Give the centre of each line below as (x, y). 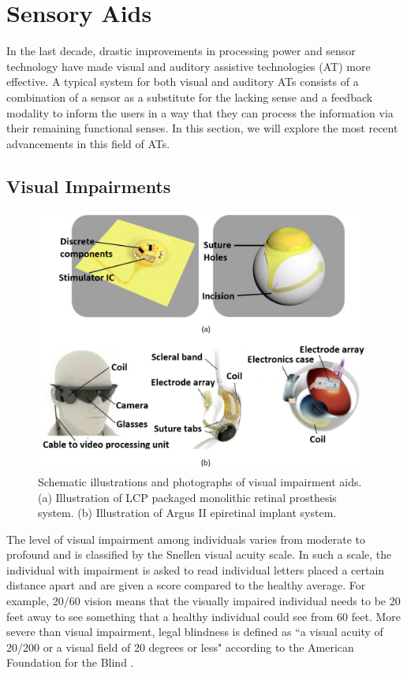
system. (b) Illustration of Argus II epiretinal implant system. (187, 513)
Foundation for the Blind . (70, 662)
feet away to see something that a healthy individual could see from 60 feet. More (203, 616)
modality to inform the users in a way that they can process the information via (200, 112)
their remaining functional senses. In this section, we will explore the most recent (202, 128)
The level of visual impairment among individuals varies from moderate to (186, 539)
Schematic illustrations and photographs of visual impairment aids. (200, 481)
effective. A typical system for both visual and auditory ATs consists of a (183, 82)
